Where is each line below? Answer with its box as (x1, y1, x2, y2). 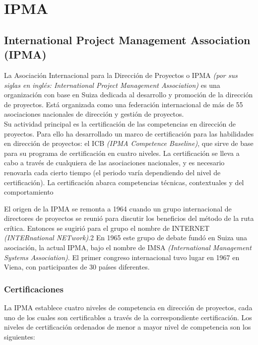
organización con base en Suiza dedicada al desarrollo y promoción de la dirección (4, 89, 253, 100)
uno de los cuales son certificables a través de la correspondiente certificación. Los (4, 312, 252, 322)
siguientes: (4, 331, 35, 342)
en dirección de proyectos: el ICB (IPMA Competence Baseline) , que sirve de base (4, 138, 254, 148)
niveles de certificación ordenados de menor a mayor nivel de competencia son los (4, 322, 251, 332)
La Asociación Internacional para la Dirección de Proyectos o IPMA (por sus (4, 69, 238, 80)
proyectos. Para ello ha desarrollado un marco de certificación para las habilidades (4, 128, 254, 138)
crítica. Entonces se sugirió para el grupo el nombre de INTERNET (4, 222, 210, 233)
